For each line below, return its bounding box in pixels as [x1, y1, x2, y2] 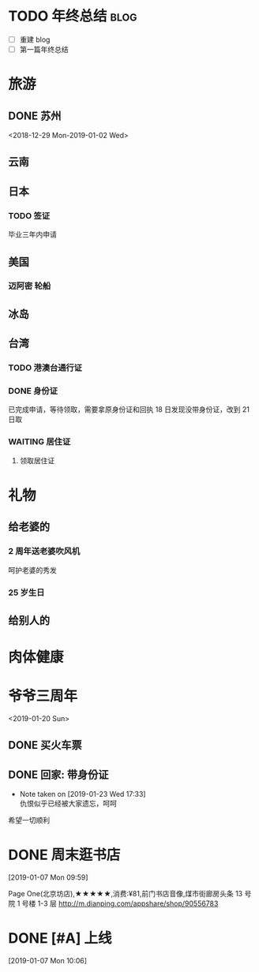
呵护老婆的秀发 [8, 565, 57, 574]
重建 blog [19, 35, 51, 44]
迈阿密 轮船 [8, 281, 51, 292]
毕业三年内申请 [8, 230, 57, 239]
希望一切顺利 [8, 816, 50, 825]
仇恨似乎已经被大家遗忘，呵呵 [19, 798, 117, 809]
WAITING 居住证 [8, 436, 71, 447]
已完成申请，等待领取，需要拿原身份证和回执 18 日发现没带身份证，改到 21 [8, 405, 250, 414]
